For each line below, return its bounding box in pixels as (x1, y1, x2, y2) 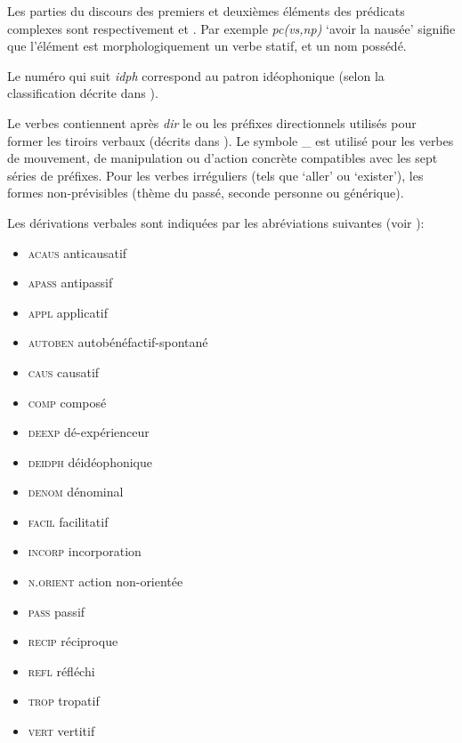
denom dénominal (28, 482, 124, 501)
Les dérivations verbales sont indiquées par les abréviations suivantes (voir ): (7, 213, 425, 231)
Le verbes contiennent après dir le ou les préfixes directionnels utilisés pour (7, 113, 417, 132)
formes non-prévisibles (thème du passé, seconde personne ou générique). (7, 183, 404, 202)
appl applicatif (28, 303, 109, 321)
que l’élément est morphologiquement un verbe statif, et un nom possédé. (7, 36, 407, 55)
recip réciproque (28, 632, 118, 650)
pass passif (28, 602, 85, 620)
